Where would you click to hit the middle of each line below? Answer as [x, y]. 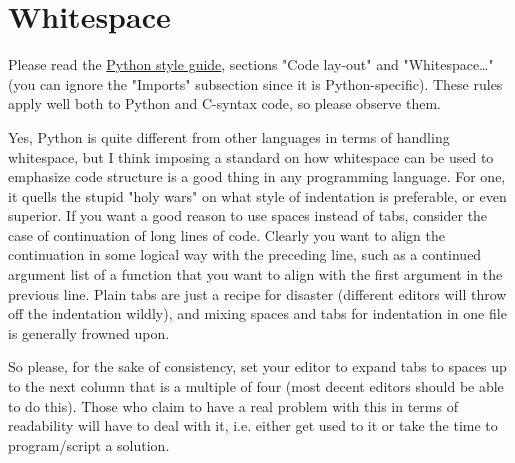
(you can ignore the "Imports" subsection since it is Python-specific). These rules [255, 83]
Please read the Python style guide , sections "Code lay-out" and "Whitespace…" [251, 64]
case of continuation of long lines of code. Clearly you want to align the [226, 234]
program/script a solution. [89, 444]
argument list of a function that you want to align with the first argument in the [255, 274]
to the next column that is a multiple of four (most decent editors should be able [256, 386]
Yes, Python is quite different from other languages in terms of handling [229, 136]
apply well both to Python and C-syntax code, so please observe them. [224, 103]
